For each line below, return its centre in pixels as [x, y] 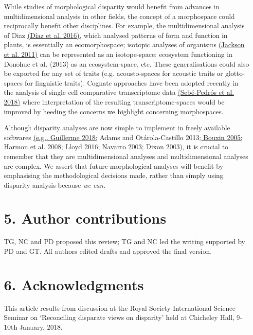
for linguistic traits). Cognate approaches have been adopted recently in [131, 82]
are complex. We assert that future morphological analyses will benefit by [114, 166]
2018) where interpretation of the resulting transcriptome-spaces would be [114, 101]
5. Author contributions [85, 218]
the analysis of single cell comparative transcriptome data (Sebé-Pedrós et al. [119, 92]
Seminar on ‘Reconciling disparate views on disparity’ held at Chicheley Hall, [119, 317]
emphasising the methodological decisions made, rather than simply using [114, 175]
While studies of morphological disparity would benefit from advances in [112, 6]
